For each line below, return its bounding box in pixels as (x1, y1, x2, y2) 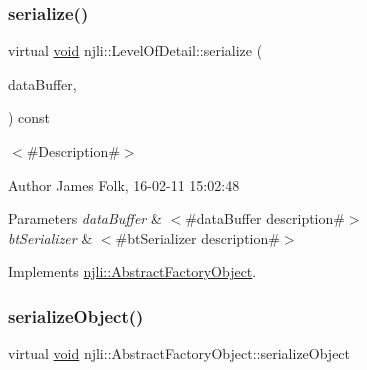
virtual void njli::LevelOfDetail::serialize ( (8, 40, 263, 61)
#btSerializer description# (115, 227, 280, 248)
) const (8, 107, 51, 128)
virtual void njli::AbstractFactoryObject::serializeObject (8, 343, 351, 364)
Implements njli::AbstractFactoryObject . (8, 261, 257, 282)
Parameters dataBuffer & (8, 208, 162, 229)
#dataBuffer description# (185, 208, 345, 229)
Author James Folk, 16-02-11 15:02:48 (8, 174, 240, 195)
